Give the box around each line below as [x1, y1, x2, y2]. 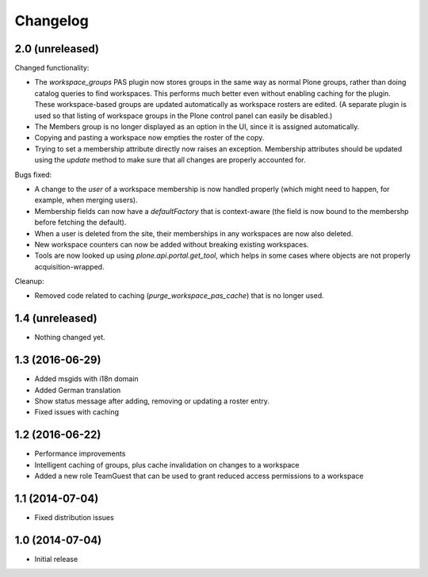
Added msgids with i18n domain [34, 374, 139, 384]
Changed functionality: [14, 63, 90, 73]
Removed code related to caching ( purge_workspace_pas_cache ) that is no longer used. [34, 291, 324, 300]
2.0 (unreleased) [14, 42, 99, 55]
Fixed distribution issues [34, 513, 114, 522]
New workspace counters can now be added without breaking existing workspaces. [34, 239, 309, 249]
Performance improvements [34, 449, 126, 459]
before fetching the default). [34, 218, 127, 227]
